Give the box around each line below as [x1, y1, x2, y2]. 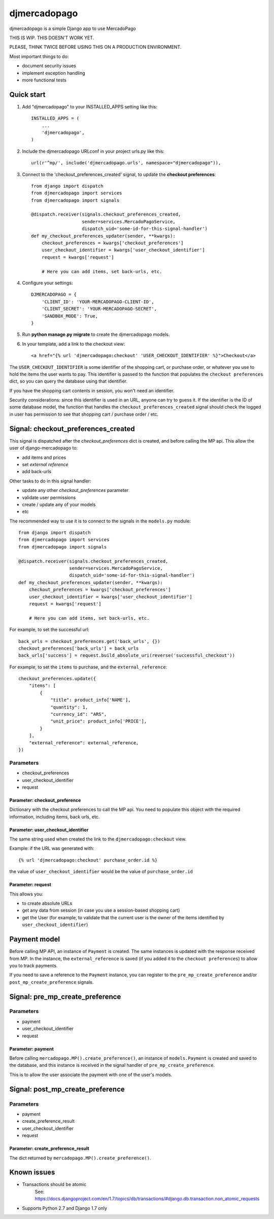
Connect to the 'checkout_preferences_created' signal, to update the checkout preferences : [22, 171, 216, 178]
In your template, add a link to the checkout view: [22, 341, 125, 347]
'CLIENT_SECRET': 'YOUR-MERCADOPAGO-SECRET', [41, 306, 157, 312]
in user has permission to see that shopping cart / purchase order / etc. [9, 411, 159, 417]
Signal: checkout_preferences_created [9, 424, 135, 433]
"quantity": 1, [50, 704, 88, 710]
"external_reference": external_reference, [28, 740, 139, 745]
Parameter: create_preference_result [9, 1145, 90, 1152]
